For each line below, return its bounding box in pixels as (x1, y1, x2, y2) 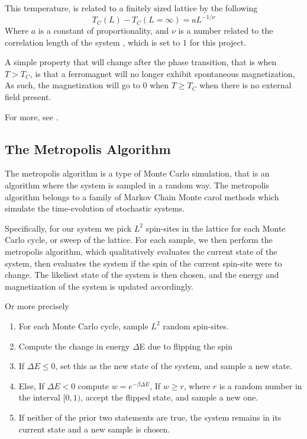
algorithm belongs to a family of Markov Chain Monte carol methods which (5, 190, 279, 203)
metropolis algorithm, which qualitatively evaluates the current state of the (5, 245, 277, 258)
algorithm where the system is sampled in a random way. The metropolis (5, 179, 269, 191)
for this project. (189, 36, 247, 48)
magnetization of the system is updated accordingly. (5, 280, 193, 292)
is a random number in (219, 379, 302, 392)
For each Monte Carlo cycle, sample (18, 319, 148, 332)
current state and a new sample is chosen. (18, 422, 170, 435)
